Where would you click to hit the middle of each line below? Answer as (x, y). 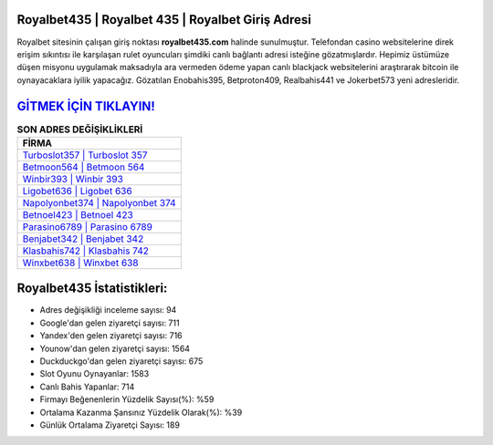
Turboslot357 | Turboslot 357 (85, 155)
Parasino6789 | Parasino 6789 (87, 226)
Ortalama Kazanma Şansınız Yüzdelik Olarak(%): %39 (141, 412)
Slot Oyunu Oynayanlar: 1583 (94, 374)
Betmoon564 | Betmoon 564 (84, 167)
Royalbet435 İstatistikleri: (92, 289)
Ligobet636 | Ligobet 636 (77, 191)
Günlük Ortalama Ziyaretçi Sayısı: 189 (110, 425)
